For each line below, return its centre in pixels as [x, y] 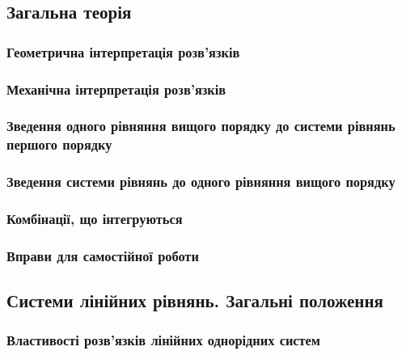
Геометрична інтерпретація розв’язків [123, 51]
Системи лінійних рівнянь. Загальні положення [195, 300]
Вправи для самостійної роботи [103, 255]
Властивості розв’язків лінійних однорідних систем [164, 340]
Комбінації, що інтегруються [95, 218]
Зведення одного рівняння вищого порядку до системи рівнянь [201, 126]
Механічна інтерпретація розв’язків [116, 89]
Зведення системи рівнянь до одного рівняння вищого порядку [201, 182]
